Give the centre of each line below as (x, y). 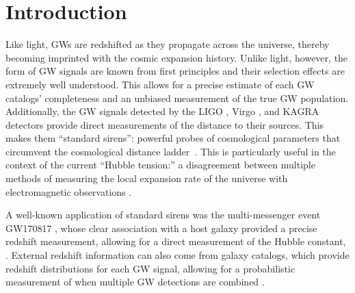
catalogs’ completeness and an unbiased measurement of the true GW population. (177, 98)
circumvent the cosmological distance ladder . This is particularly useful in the (171, 151)
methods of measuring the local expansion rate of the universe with (147, 178)
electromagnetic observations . (69, 191)
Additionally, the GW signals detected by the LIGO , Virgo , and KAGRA (162, 111)
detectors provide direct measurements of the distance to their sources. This (165, 124)
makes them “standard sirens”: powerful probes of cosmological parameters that (173, 138)
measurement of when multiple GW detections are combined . (135, 282)
